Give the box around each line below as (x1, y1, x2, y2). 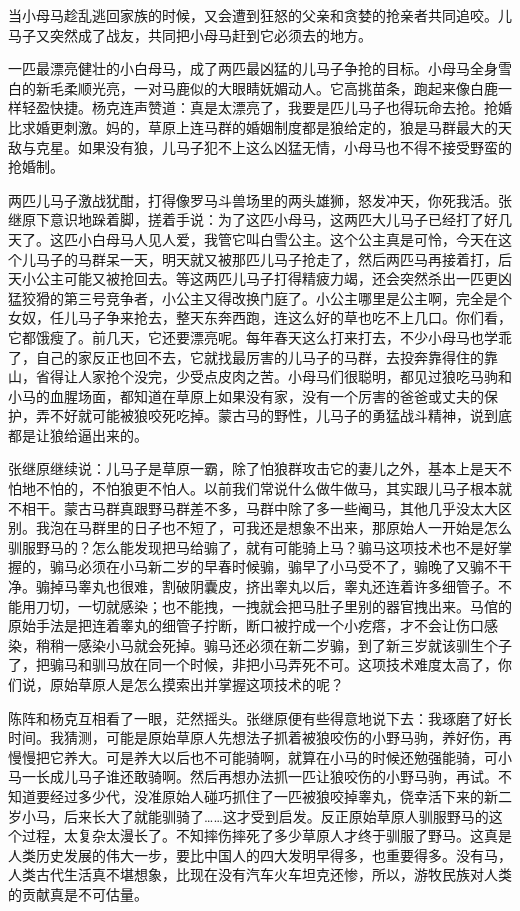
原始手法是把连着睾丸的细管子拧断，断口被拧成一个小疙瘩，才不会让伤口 (8, 615, 484, 636)
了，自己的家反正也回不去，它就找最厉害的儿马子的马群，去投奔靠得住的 (8, 346, 484, 367)
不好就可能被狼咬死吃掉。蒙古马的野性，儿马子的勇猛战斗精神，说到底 (49, 405, 512, 426)
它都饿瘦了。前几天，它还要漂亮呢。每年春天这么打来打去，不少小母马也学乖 (8, 326, 512, 347)
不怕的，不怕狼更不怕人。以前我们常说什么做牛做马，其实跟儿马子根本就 (35, 478, 512, 499)
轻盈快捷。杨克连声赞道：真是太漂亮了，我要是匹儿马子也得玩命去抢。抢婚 (21, 97, 512, 118)
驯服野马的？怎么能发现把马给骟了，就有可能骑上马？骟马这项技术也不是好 (8, 536, 498, 557)
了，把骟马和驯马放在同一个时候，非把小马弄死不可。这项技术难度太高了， (8, 654, 498, 675)
